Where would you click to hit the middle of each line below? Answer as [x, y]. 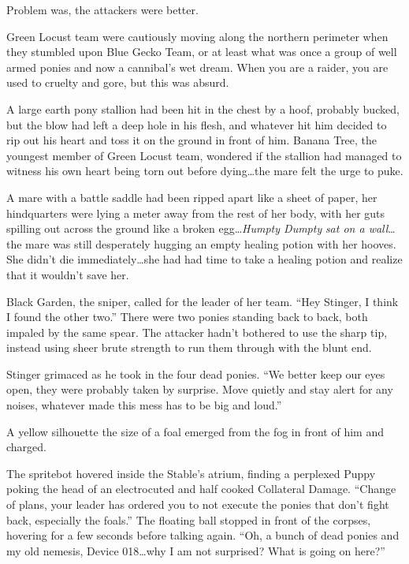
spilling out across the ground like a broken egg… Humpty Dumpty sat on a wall [197, 228]
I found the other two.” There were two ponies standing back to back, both [187, 317]
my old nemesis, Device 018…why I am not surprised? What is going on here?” [196, 550]
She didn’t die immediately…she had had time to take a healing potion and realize [204, 259]
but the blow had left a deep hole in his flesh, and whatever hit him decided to [197, 124]
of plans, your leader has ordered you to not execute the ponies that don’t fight [198, 504]
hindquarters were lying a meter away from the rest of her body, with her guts [196, 213]
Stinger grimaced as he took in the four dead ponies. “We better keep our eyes [196, 374]
